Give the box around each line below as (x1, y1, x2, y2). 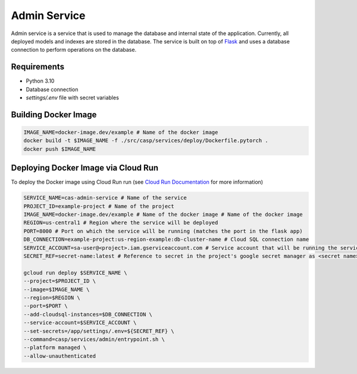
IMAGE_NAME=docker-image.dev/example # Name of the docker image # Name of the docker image (23, 211, 303, 218)
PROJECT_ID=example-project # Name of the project (23, 203, 175, 209)
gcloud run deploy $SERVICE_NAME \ (23, 269, 127, 276)
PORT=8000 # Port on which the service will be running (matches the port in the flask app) (23, 228, 303, 234)
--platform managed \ (23, 344, 87, 351)
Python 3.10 (26, 77, 55, 84)
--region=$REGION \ (23, 294, 80, 301)
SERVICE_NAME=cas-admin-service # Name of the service (23, 194, 187, 202)
